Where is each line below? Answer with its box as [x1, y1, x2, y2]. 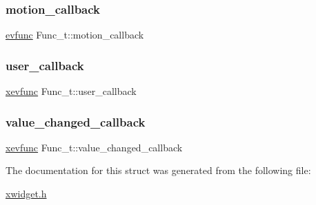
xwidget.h [6, 186, 47, 201]
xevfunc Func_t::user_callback [6, 84, 137, 98]
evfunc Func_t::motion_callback [6, 28, 144, 42]
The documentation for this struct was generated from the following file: [6, 163, 311, 177]
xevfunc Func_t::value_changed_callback [6, 140, 183, 154]
